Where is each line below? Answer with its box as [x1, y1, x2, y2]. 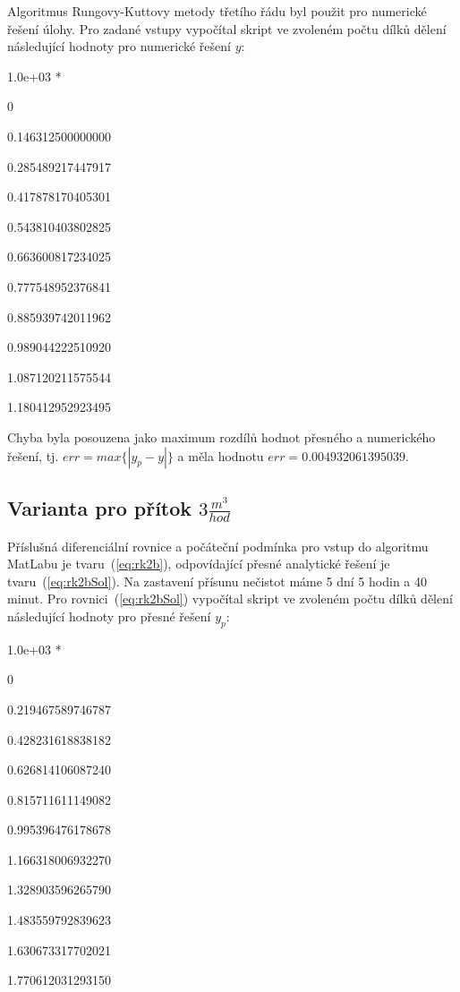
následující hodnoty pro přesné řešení [7, 606, 211, 625]
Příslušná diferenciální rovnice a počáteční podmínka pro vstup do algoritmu [7, 536, 429, 555]
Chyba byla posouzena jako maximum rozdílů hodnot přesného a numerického [7, 427, 436, 446]
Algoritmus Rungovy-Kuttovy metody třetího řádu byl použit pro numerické [7, 2, 427, 20]
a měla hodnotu [177, 446, 264, 465]
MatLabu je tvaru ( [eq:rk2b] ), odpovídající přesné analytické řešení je [7, 554, 390, 573]
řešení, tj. [7, 446, 59, 465]
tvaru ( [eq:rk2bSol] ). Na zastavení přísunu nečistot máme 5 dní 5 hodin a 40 [7, 571, 427, 590]
